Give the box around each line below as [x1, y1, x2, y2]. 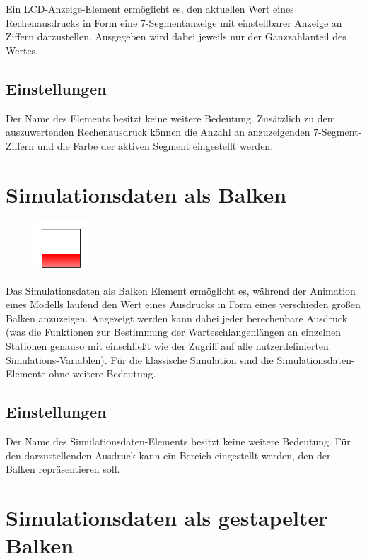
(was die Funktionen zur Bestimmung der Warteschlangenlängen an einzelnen [6, 324, 342, 339]
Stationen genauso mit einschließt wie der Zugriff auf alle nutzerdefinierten [6, 339, 329, 353]
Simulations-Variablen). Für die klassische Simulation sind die [6, 352, 274, 367]
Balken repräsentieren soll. [6, 461, 120, 476]
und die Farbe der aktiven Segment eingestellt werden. [37, 138, 274, 153]
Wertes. [6, 42, 39, 57]
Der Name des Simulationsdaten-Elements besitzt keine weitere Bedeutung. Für [6, 434, 351, 449]
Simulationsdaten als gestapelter [6, 503, 328, 532]
